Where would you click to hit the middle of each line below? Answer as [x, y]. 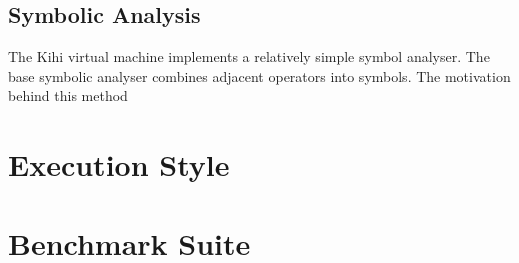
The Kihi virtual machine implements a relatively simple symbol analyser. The [249, 56]
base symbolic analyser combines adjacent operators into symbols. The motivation [259, 75]
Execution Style [119, 164]
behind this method [68, 95]
